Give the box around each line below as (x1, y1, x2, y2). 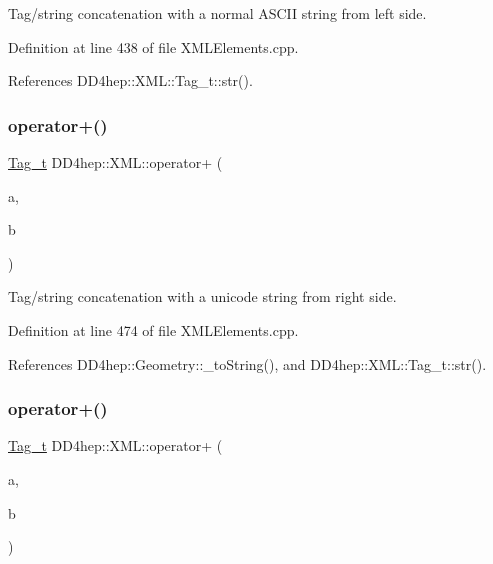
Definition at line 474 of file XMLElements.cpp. (8, 319, 299, 340)
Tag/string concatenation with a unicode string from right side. (8, 286, 397, 307)
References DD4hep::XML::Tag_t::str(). (8, 70, 253, 91)
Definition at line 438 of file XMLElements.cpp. (8, 36, 299, 57)
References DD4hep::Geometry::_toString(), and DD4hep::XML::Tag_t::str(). (8, 353, 487, 374)
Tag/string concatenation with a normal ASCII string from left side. (8, 3, 427, 23)
